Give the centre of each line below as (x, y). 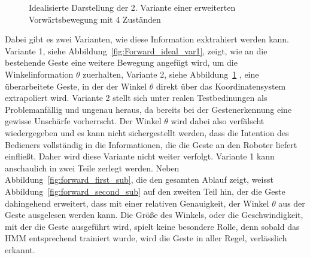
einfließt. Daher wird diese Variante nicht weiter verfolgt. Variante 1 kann (140, 156)
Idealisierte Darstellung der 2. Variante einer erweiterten (132, 7)
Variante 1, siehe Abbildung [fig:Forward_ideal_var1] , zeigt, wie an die (136, 50)
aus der (292, 203)
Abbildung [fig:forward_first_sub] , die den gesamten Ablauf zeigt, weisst (139, 179)
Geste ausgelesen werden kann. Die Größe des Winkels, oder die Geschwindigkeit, (154, 215)
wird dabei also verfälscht (218, 121)
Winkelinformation (39, 74)
